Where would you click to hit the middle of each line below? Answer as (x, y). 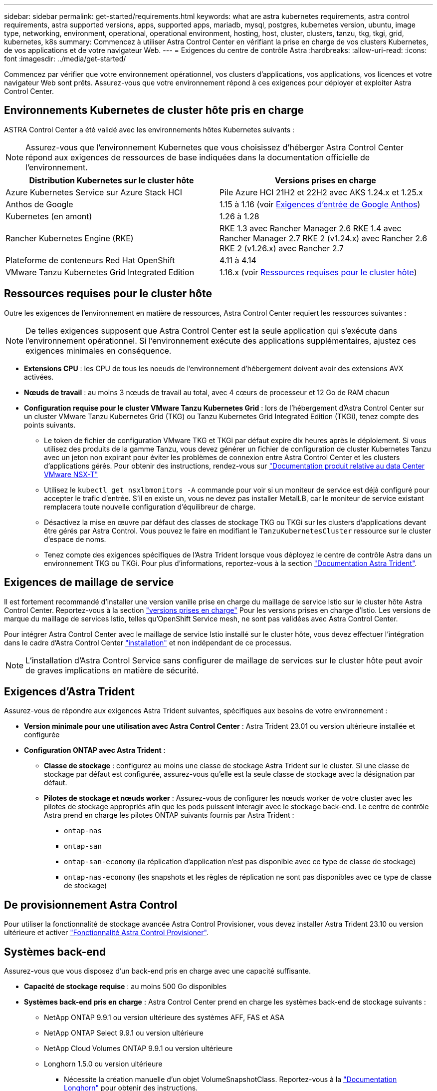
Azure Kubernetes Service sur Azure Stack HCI (94, 192)
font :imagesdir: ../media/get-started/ (65, 59)
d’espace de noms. (75, 539)
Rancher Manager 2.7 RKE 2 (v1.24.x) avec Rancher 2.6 (324, 238)
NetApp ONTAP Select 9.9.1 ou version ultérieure (124, 1033)
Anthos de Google (39, 204)
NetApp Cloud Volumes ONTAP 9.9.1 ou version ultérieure (138, 1049)
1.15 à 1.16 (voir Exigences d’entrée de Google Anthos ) (320, 204)
